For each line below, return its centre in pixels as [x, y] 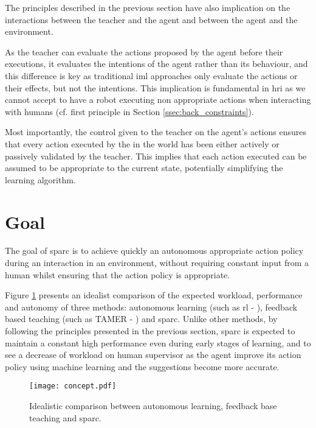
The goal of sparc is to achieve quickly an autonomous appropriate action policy [154, 251]
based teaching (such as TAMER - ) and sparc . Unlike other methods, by [141, 319]
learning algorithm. [40, 179]
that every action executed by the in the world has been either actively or [142, 143]
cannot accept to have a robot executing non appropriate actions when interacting [158, 100]
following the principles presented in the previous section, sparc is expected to [150, 331]
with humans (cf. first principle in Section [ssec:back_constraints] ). [129, 111]
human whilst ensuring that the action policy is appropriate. [118, 274]
